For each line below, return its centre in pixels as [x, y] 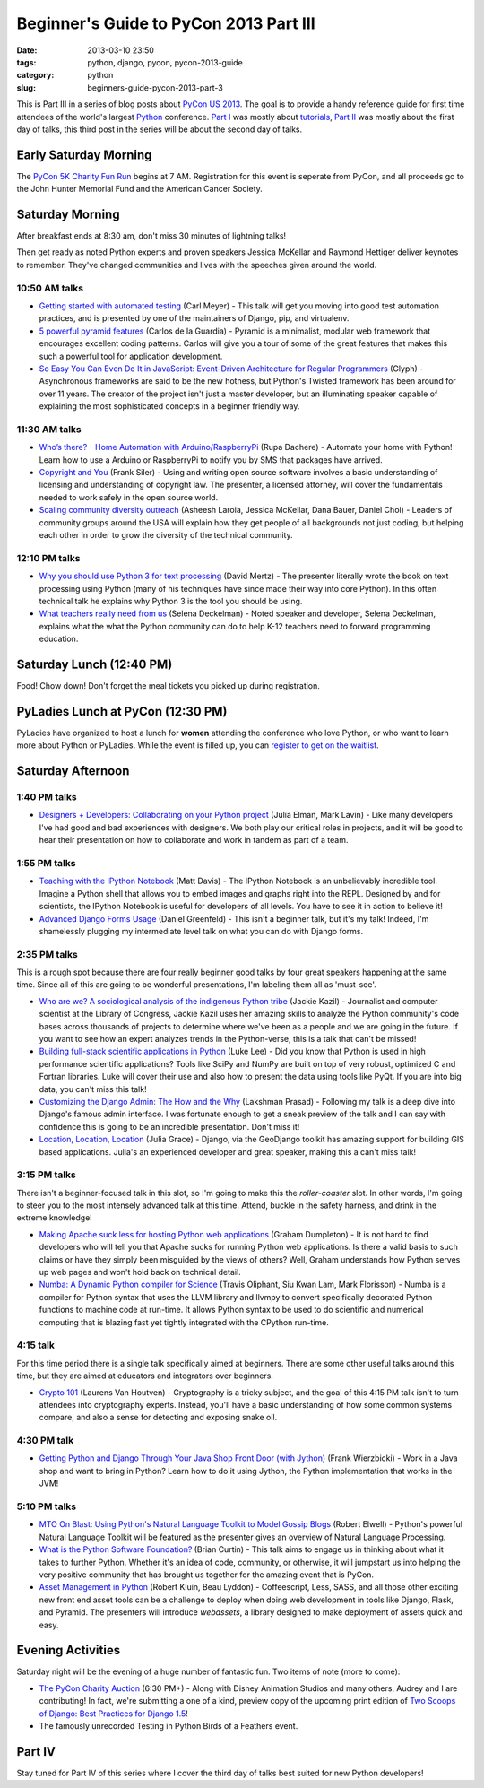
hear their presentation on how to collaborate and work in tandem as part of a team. [194, 840]
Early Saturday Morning [84, 155]
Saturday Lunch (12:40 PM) [95, 664]
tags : [26, 62]
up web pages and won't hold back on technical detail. [140, 1272]
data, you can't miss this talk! [93, 1089]
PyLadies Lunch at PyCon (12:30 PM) [122, 712]
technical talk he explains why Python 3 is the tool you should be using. [171, 601]
